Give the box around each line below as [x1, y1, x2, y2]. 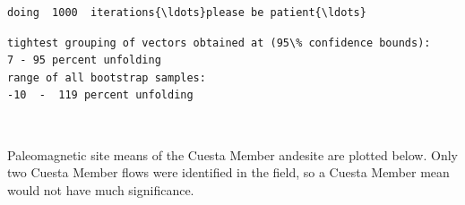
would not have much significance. [7, 180, 194, 199]
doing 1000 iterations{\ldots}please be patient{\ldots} [7, 6, 366, 19]
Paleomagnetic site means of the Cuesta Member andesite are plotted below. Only [7, 145, 458, 164]
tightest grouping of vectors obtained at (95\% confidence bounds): [7, 36, 431, 49]
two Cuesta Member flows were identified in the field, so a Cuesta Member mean [7, 163, 450, 182]
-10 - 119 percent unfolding [7, 89, 194, 102]
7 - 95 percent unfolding [7, 54, 161, 67]
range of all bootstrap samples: [7, 71, 206, 84]
